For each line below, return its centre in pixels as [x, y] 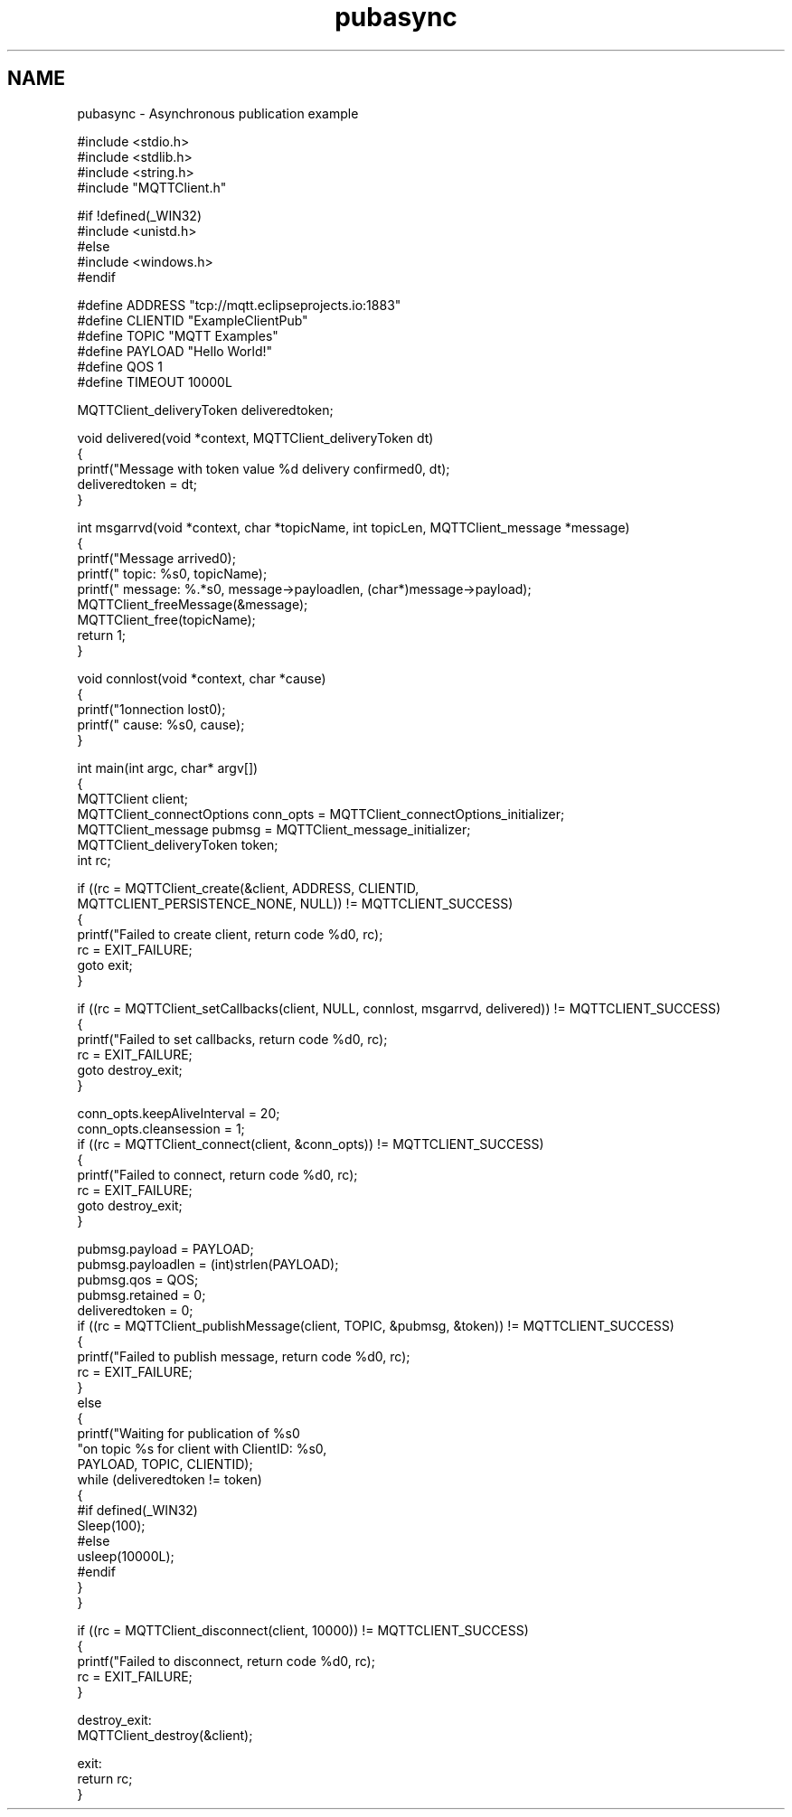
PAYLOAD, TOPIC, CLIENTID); [165, 1464]
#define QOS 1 [120, 366]
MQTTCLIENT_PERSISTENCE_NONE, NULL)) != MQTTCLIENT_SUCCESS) [295, 903]
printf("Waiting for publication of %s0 [189, 1433]
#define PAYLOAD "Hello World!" [175, 351]
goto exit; [105, 965]
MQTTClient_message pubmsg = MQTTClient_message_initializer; [274, 829]
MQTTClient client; [132, 798]
